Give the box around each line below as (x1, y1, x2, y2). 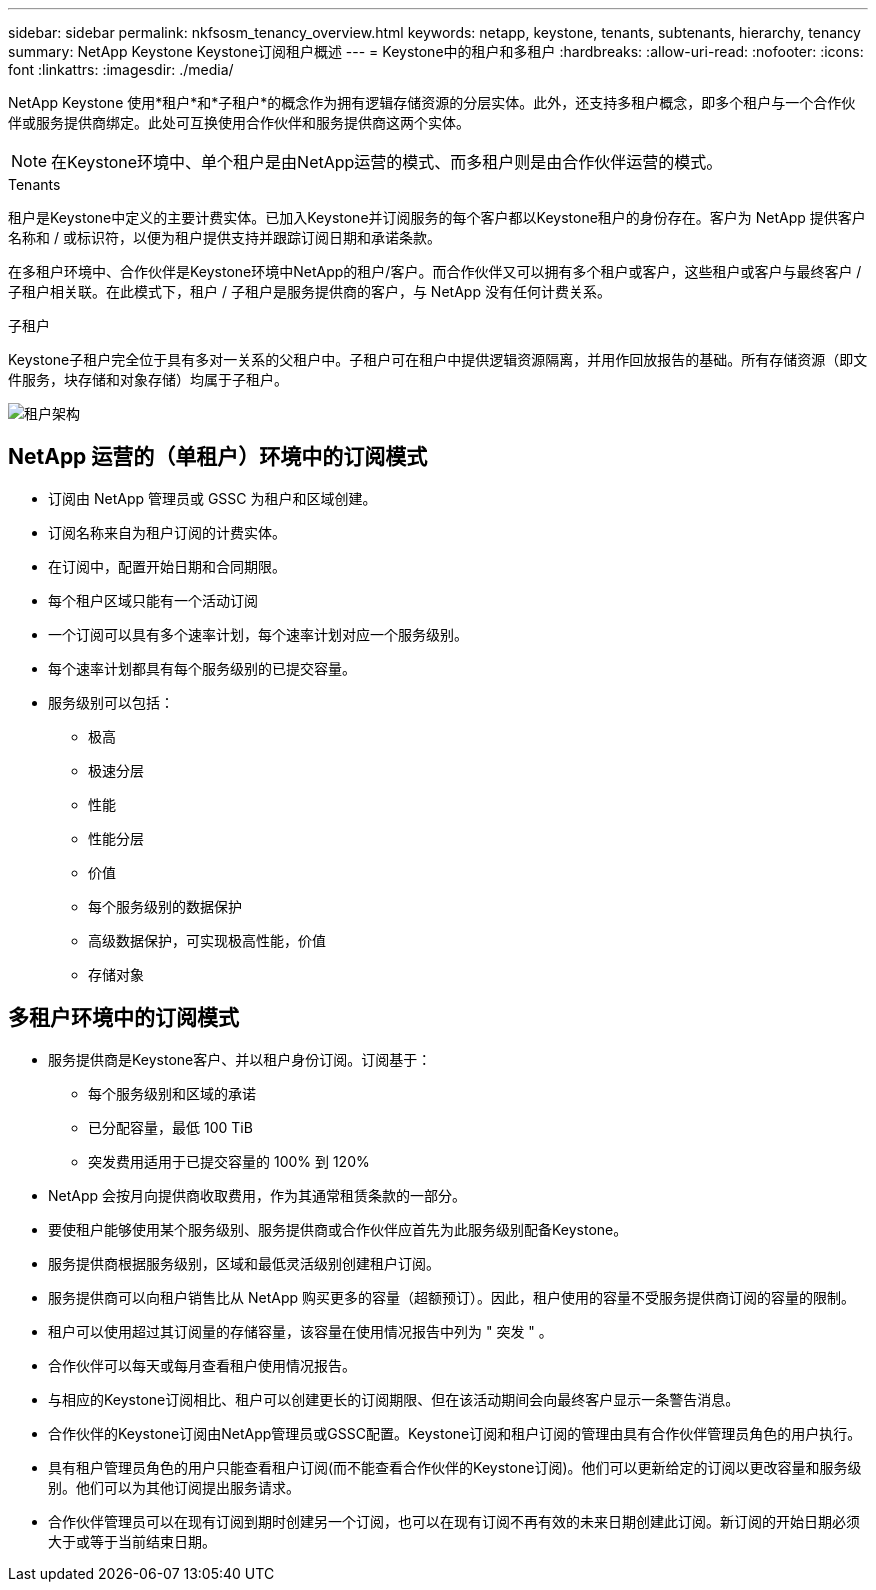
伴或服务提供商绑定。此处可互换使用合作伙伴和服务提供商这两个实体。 (8, 114, 470, 131)
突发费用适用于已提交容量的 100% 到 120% (88, 1152, 370, 1170)
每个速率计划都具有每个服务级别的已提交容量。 (48, 659, 356, 677)
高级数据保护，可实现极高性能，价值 (88, 931, 326, 949)
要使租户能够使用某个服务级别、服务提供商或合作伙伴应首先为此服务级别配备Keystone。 (48, 1220, 628, 1238)
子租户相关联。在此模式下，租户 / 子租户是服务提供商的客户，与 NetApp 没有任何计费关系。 (8, 283, 611, 300)
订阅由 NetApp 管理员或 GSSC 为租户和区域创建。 (48, 489, 377, 507)
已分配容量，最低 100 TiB (88, 1118, 253, 1136)
